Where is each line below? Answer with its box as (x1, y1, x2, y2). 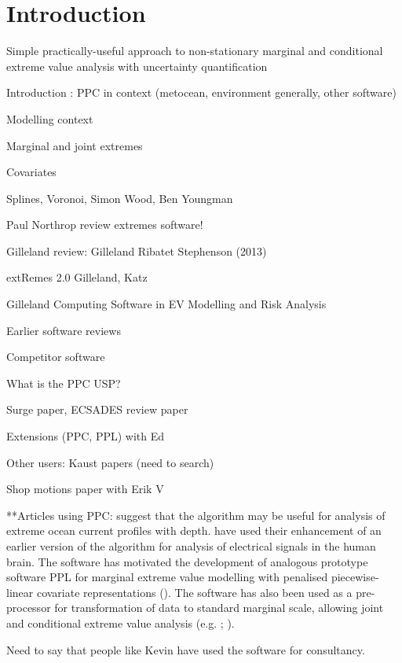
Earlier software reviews (6, 322, 121, 338)
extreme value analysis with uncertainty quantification (6, 57, 268, 74)
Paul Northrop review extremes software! (6, 216, 203, 233)
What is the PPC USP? (6, 374, 121, 391)
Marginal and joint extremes (6, 137, 143, 153)
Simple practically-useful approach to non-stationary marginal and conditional (6, 42, 383, 59)
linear (6, 584, 34, 600)
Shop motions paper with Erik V (6, 481, 164, 497)
